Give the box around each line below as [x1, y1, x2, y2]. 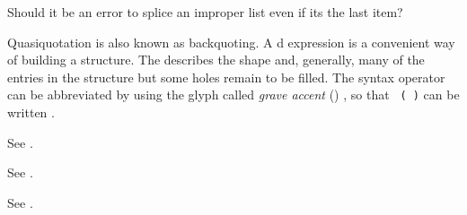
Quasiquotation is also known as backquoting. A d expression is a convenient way [7, 32, 455, 51]
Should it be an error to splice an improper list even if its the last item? [7, 3, 403, 21]
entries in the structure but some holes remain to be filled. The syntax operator [7, 67, 445, 86]
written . [7, 103, 55, 122]
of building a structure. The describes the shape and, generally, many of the [7, 50, 425, 69]
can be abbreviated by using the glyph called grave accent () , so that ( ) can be [7, 85, 460, 104]
